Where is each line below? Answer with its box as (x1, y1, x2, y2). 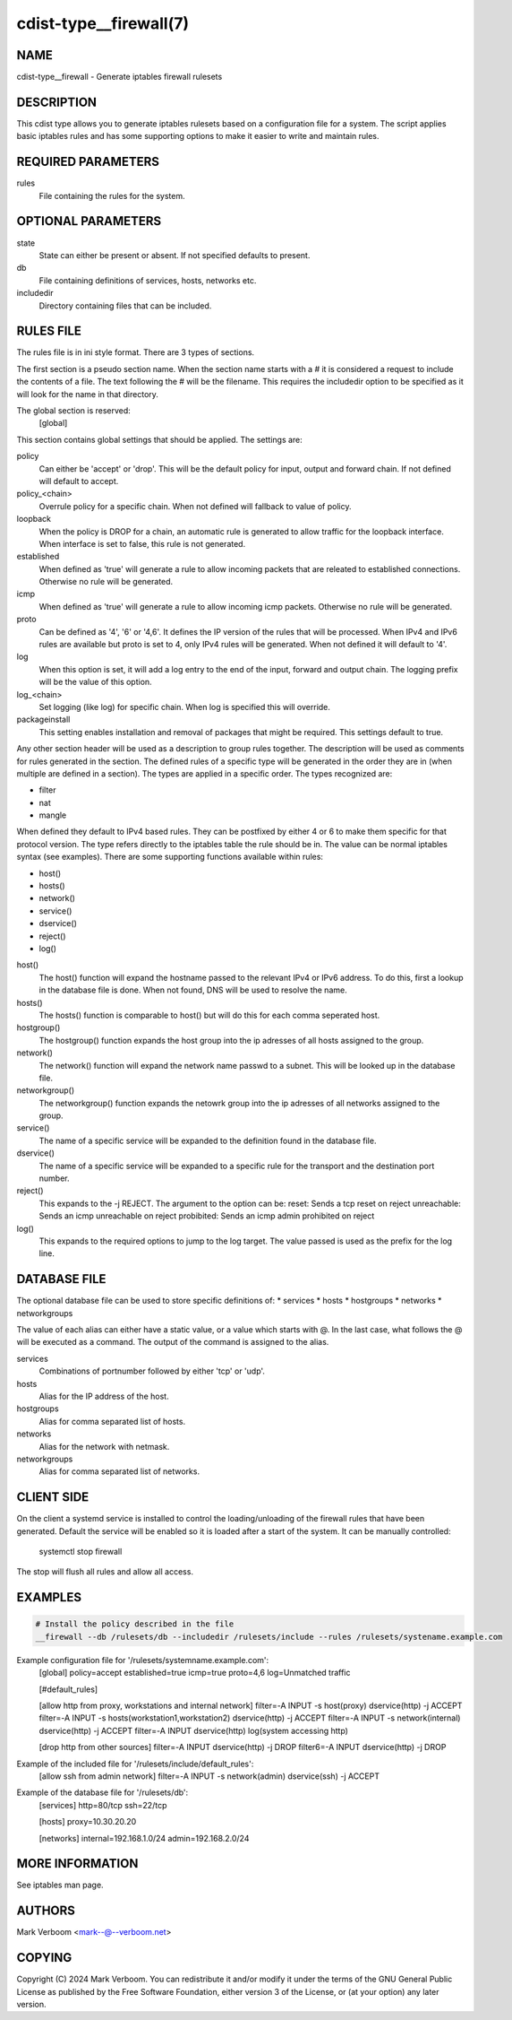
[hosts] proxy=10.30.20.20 (38, 1816, 137, 1827)
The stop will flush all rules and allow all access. (16, 1566, 194, 1577)
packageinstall (16, 714, 71, 725)
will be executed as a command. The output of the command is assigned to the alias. (16, 1337, 329, 1348)
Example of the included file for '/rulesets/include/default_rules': (16, 1758, 254, 1769)
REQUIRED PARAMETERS (16, 154, 160, 169)
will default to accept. (38, 475, 119, 486)
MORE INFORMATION (16, 1856, 139, 1871)
